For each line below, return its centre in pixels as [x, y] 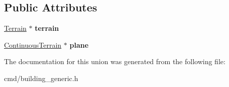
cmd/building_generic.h [41, 78]
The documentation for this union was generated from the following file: [115, 61]
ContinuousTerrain [33, 44]
